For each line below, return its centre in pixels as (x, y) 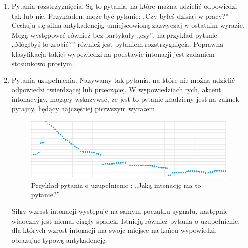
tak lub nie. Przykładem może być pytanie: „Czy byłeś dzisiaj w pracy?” (120, 15)
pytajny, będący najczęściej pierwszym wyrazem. (84, 108)
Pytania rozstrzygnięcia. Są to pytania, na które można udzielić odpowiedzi (124, 6)
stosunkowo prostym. (43, 63)
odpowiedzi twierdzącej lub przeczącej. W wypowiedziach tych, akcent (116, 89)
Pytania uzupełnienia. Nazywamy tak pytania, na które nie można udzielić (123, 80)
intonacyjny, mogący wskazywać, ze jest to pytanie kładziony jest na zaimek (125, 99)
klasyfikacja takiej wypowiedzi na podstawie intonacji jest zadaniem (113, 53)
